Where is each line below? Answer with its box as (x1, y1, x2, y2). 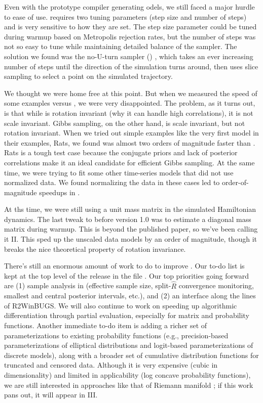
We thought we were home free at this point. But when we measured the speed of (4, 87, 257, 98)
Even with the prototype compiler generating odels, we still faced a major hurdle (4, 2, 255, 12)
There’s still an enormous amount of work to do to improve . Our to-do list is (4, 260, 245, 271)
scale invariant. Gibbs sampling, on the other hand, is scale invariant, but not (4, 117, 245, 128)
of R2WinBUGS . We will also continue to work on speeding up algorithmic (4, 300, 237, 310)
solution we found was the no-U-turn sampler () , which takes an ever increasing (4, 51, 253, 61)
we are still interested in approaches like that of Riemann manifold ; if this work (4, 379, 253, 390)
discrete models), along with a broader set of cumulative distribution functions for (4, 349, 259, 360)
